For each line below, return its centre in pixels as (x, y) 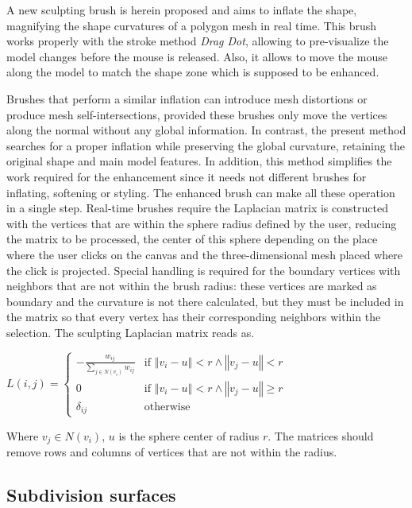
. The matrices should (321, 435)
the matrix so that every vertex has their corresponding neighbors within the (194, 317)
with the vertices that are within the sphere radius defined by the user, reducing (202, 223)
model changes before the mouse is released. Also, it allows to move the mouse (197, 56)
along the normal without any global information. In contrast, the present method (206, 130)
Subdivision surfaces (91, 494)
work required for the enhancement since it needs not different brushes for (187, 176)
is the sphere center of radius (189, 435)
